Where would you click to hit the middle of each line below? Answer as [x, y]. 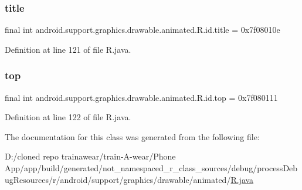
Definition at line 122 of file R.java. [68, 117]
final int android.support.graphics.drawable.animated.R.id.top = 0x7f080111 [141, 97]
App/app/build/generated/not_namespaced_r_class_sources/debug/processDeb [151, 168]
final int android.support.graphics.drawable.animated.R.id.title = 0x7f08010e [142, 30]
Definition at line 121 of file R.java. [68, 49]
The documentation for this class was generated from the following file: [132, 136]
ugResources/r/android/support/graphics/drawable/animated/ [118, 179]
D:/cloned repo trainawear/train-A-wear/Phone [90, 156]
